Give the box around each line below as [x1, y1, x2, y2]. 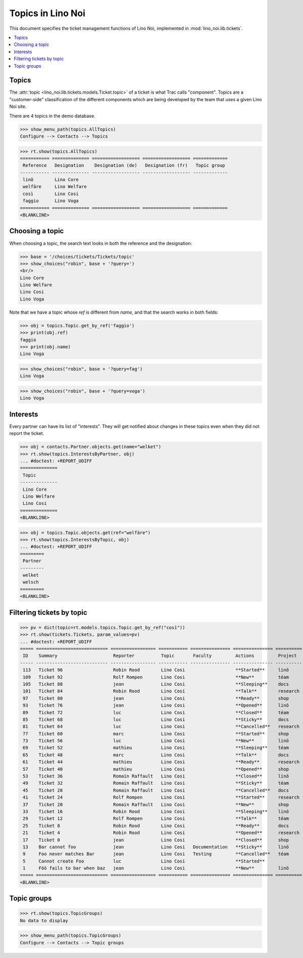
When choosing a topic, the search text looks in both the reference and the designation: [9, 240, 192, 246]
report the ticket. [9, 430, 44, 437]
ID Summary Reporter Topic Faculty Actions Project [23, 653, 297, 659]
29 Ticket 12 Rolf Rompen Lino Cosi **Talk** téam [23, 816, 289, 821]
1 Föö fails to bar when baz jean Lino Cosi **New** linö [23, 865, 289, 871]
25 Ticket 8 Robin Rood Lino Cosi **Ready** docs [23, 822, 289, 829]
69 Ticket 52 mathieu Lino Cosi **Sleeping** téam [23, 745, 289, 751]
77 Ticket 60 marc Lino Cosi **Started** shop [23, 731, 289, 736]
